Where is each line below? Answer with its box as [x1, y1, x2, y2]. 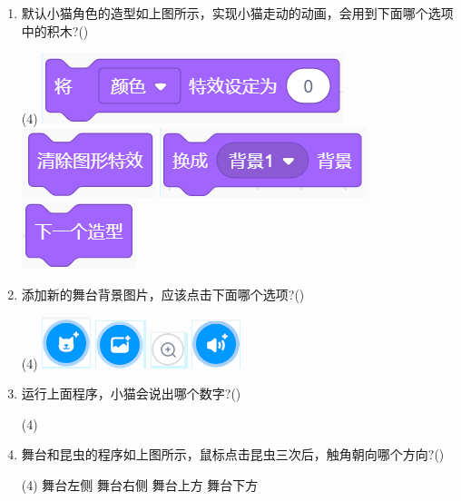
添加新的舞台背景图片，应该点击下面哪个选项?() [21, 284, 305, 303]
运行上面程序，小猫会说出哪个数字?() [21, 384, 241, 403]
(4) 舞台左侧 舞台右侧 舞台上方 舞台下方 [21, 475, 259, 494]
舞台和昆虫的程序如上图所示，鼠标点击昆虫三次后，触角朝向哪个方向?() [21, 445, 445, 464]
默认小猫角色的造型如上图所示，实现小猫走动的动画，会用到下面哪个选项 [21, 4, 454, 22]
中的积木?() [21, 21, 89, 40]
